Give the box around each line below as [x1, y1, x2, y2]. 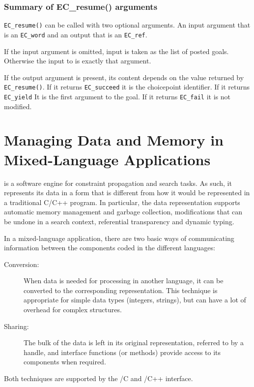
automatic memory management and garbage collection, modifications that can [4, 207, 243, 217]
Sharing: [4, 321, 29, 331]
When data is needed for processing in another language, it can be [24, 275, 224, 286]
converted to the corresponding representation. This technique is [24, 285, 218, 295]
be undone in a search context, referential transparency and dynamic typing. [4, 216, 234, 226]
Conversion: [4, 259, 39, 269]
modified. [4, 101, 32, 111]
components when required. [24, 357, 106, 367]
